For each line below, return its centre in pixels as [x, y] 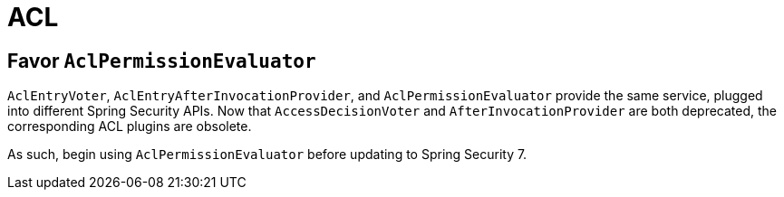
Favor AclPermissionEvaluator [162, 61]
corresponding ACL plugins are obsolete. [130, 127]
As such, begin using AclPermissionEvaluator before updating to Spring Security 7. [267, 155]
